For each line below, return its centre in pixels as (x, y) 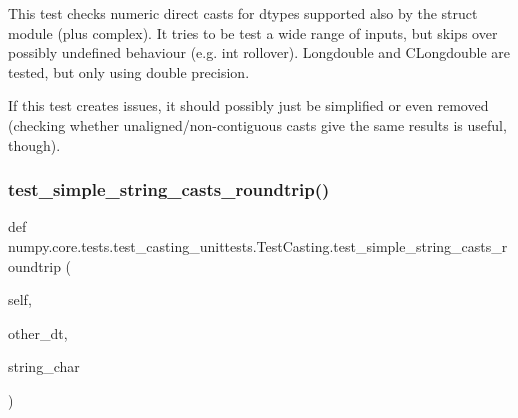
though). (34, 144)
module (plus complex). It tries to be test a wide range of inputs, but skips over (253, 32)
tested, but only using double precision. (129, 71)
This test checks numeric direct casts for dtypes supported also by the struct (243, 13)
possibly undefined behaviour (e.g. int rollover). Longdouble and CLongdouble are (259, 52)
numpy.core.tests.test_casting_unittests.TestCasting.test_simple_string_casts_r (258, 245)
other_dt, (38, 332)
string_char (44, 366)
